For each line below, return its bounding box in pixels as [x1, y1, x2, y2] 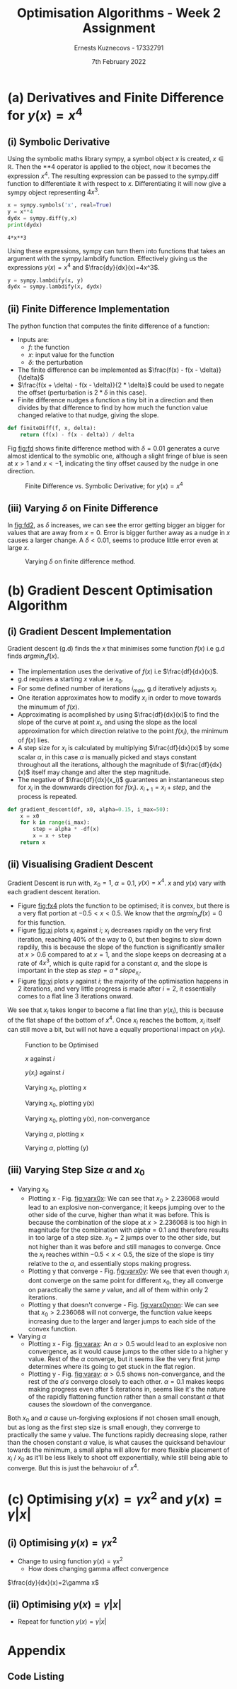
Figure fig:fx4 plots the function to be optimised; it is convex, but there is [17, 901, 230, 910]
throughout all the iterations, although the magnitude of [17, 760, 179, 769]
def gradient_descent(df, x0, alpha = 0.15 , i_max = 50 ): [7, 805, 170, 813]
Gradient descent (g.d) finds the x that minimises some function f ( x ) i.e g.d [7, 644, 225, 653]
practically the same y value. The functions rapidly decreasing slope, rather [7, 1431, 228, 1439]
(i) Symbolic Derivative [7, 136, 110, 148]
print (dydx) [7, 221, 42, 229]
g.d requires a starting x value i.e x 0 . [17, 675, 124, 685]
